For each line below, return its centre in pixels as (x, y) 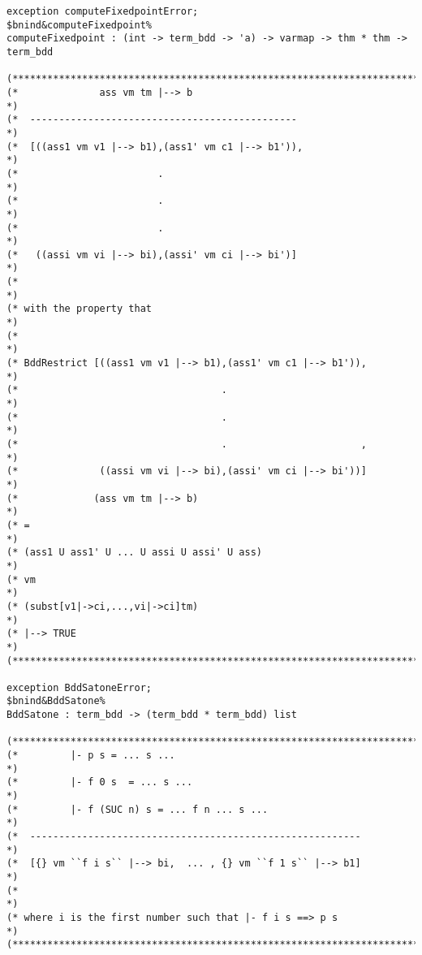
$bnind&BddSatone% (56, 701)
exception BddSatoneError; (79, 687)
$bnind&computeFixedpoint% (79, 25)
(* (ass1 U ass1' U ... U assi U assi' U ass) (134, 553)
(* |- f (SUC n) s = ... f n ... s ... (138, 809)
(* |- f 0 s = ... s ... (100, 782)
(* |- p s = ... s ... (91, 756)
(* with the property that (79, 309)
